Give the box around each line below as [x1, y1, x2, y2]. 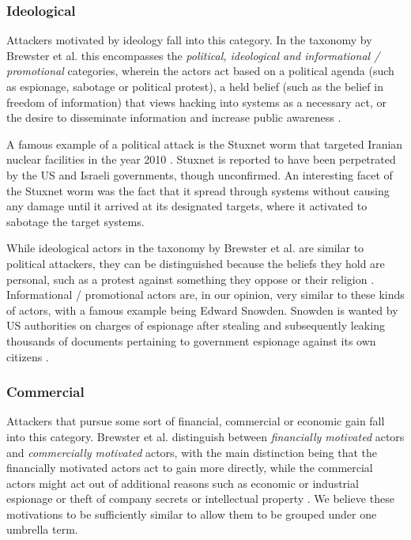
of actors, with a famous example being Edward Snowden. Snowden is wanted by [6, 301, 398, 318]
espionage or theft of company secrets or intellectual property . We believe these [6, 490, 394, 507]
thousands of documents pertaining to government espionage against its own [6, 332, 376, 349]
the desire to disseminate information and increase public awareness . [6, 109, 341, 126]
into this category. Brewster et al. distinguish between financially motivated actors [6, 428, 405, 444]
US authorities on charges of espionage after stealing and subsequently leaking [6, 317, 385, 334]
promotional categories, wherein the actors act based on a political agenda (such [6, 62, 394, 79]
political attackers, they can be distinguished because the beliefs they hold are [6, 255, 385, 271]
